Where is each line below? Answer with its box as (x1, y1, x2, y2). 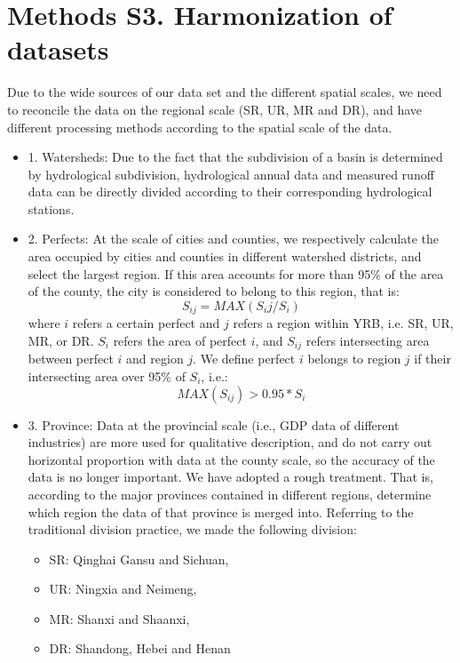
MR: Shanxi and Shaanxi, (49, 609, 190, 627)
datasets (7, 31, 109, 68)
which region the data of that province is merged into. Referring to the (28, 502, 414, 521)
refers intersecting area (305, 331, 430, 349)
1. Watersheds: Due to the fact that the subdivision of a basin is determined (28, 148, 443, 166)
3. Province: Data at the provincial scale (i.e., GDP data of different (28, 415, 400, 434)
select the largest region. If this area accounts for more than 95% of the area (28, 264, 444, 283)
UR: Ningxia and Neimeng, (49, 579, 197, 598)
